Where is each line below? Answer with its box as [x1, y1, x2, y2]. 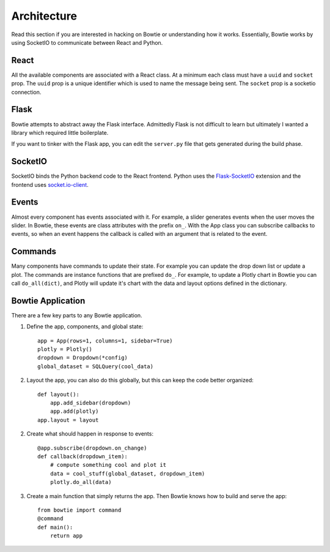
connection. [11, 88, 42, 96]
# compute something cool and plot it [50, 461, 167, 469]
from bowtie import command [37, 506, 122, 513]
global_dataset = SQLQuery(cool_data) [37, 363, 154, 370]
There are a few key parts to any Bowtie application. [11, 311, 143, 319]
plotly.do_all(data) [50, 478, 112, 486]
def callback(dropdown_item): [37, 453, 128, 459]
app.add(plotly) [50, 408, 99, 415]
